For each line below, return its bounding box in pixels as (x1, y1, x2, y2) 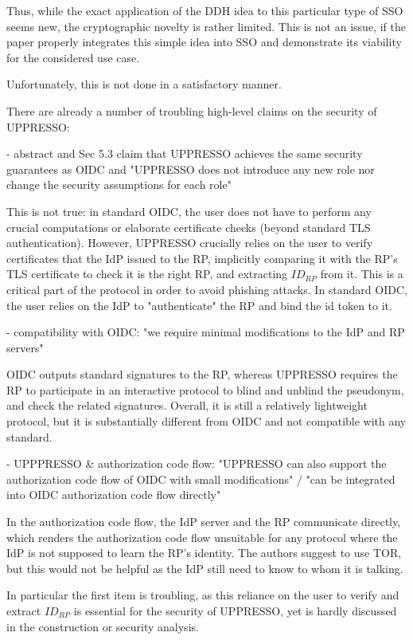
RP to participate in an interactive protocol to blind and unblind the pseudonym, (6, 381, 404, 398)
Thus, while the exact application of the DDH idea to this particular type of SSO (6, 2, 403, 18)
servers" (6, 339, 44, 355)
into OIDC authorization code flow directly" (6, 486, 221, 503)
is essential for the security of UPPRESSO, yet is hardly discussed (73, 603, 397, 618)
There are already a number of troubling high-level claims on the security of (6, 102, 377, 119)
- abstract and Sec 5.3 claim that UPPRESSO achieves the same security (6, 145, 363, 162)
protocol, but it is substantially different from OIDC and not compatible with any (6, 413, 407, 430)
